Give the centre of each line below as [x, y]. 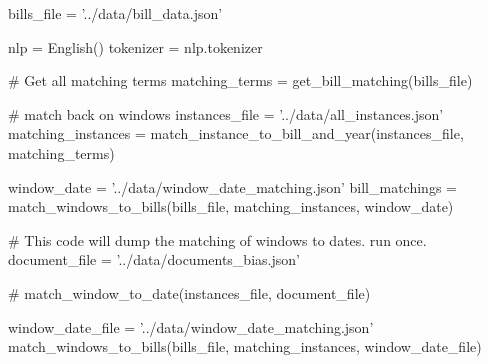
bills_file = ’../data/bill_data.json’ [115, 13]
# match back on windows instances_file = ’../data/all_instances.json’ [226, 113]
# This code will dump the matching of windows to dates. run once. [217, 239]
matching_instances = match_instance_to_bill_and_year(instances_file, [236, 133]
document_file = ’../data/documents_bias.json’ [154, 259]
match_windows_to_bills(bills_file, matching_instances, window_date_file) [245, 346]
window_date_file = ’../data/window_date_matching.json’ [191, 326]
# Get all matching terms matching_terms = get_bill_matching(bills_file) [240, 80]
